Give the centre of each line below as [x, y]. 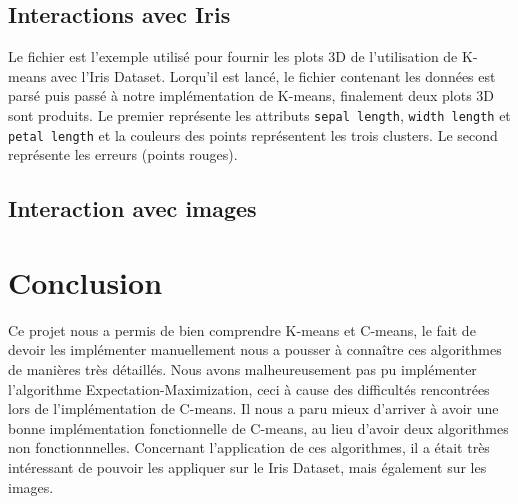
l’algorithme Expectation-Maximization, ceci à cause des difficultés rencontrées [249, 388]
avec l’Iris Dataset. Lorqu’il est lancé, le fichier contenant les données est [273, 75]
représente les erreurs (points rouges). [123, 154]
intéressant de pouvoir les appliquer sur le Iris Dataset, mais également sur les [247, 466]
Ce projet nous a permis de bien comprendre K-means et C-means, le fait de [242, 329]
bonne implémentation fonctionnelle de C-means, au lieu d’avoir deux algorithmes [258, 427]
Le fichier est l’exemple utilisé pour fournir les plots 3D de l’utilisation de [233, 56]
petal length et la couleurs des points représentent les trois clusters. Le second [253, 134]
